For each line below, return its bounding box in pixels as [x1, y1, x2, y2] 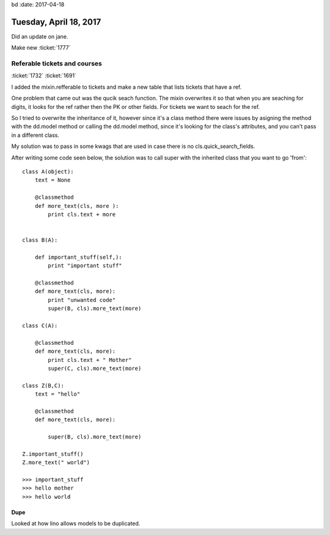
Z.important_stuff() [22, 450, 84, 457]
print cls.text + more [48, 211, 116, 218]
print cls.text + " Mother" [48, 356, 132, 363]
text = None [34, 177, 71, 183]
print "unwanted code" [48, 297, 116, 303]
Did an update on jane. [11, 32, 68, 40]
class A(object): [22, 168, 74, 175]
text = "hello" [34, 391, 81, 397]
